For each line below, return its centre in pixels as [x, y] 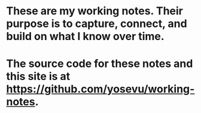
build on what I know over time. [85, 36]
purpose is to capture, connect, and [97, 24]
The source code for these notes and [100, 64]
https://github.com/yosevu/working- [100, 89]
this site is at [38, 77]
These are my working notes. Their [95, 11]
